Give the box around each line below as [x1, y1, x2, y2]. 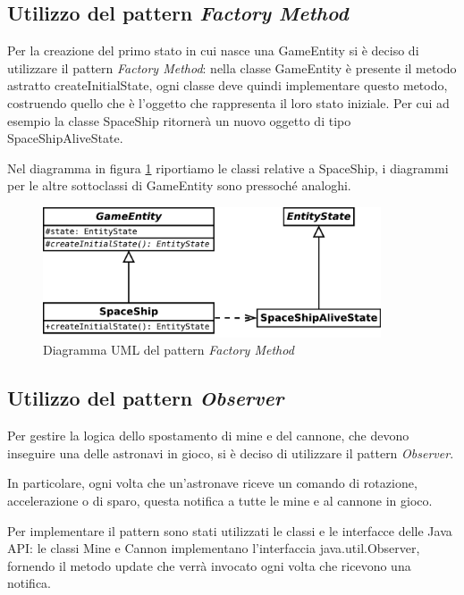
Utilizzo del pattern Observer [7, 384, 284, 412]
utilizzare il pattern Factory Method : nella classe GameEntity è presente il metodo [7, 58, 457, 77]
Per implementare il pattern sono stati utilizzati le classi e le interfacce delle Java [7, 521, 452, 540]
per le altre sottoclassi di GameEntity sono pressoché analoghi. [7, 176, 351, 195]
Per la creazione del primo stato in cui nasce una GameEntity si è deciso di [7, 41, 419, 60]
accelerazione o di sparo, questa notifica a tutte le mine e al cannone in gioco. [7, 490, 433, 509]
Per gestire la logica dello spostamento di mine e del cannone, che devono [7, 426, 409, 445]
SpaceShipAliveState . [7, 129, 123, 147]
